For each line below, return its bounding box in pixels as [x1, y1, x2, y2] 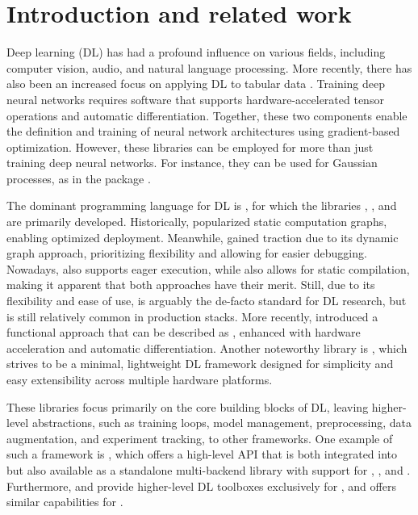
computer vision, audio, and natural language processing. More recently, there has [6, 59, 412, 76]
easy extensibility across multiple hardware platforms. [6, 371, 273, 387]
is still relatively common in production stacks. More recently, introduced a [6, 308, 378, 324]
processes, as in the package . [6, 170, 151, 186]
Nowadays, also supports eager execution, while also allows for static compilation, [6, 260, 410, 277]
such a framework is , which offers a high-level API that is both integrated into [6, 446, 398, 463]
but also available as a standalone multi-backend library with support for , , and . [6, 461, 411, 478]
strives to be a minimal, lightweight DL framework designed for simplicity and [6, 355, 394, 372]
